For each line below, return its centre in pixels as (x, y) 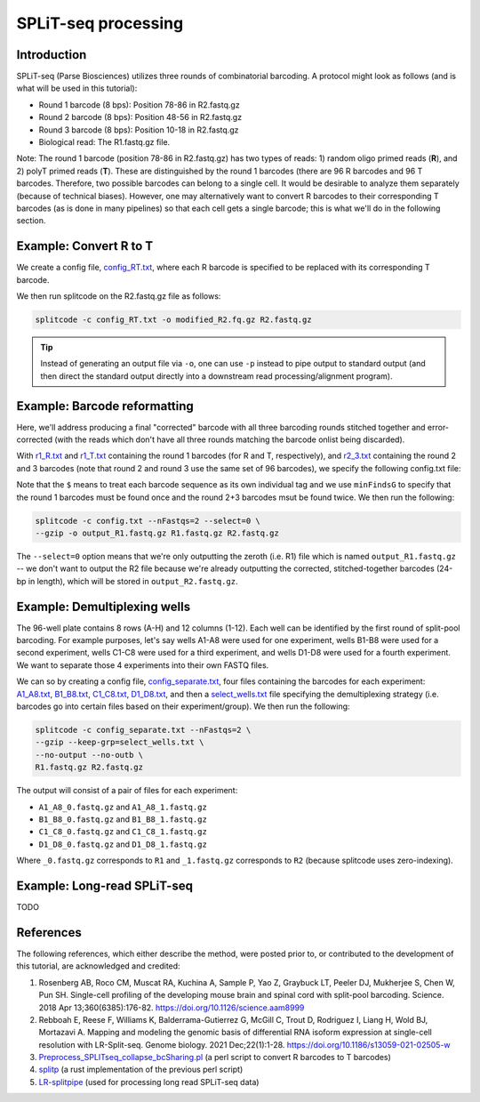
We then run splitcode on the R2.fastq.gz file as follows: (119, 296)
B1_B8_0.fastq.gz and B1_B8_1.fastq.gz (123, 819)
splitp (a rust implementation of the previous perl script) (141, 1070)
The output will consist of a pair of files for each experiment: (127, 791)
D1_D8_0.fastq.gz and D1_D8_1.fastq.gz (123, 844)
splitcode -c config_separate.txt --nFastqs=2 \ (143, 730)
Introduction (52, 55)
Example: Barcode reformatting (105, 406)
